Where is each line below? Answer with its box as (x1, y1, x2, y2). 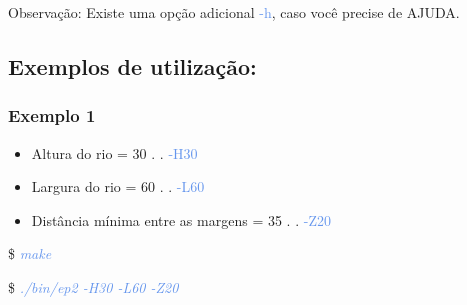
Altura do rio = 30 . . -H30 (31, 142, 198, 163)
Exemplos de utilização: (8, 50, 257, 81)
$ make (8, 243, 52, 264)
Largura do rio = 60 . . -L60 (31, 176, 205, 197)
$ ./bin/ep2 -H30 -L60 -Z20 (8, 276, 179, 297)
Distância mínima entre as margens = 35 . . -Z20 (31, 209, 331, 230)
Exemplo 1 (8, 103, 96, 128)
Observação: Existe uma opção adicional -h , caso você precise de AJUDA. (8, 2, 460, 22)
